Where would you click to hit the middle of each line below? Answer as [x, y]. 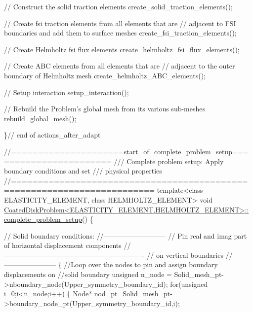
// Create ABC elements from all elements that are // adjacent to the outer [120, 66]
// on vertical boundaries [185, 255]
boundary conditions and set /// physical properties [83, 171]
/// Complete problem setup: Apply [169, 161]
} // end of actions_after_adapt [52, 135]
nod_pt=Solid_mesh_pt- [133, 294]
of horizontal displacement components [63, 245]
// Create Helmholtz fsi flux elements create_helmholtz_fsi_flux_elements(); [122, 49]
